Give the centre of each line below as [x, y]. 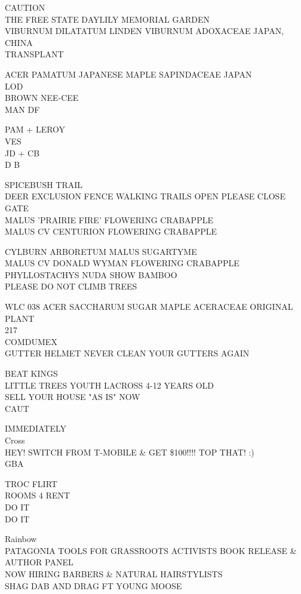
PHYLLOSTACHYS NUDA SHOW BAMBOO [91, 274]
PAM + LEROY [35, 129]
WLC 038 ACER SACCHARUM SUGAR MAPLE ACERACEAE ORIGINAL [149, 307]
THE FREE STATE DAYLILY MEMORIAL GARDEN [107, 19]
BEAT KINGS [31, 373]
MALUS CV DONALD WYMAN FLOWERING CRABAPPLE [122, 263]
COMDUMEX [31, 341]
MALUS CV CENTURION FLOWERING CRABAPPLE [111, 231]
